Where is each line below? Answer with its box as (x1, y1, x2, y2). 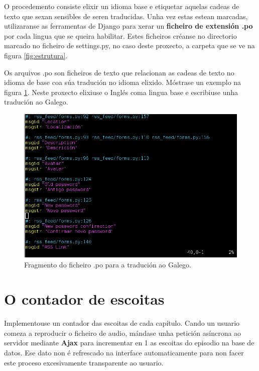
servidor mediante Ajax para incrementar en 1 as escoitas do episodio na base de (4, 337, 254, 348)
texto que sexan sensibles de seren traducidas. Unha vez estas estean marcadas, (4, 11, 248, 21)
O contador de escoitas (4, 289, 165, 309)
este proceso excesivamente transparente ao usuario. (4, 357, 164, 367)
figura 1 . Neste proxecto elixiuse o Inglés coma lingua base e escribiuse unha (4, 86, 238, 97)
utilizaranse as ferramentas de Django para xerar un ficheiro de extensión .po (4, 21, 253, 31)
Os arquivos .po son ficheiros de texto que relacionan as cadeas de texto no (4, 67, 234, 77)
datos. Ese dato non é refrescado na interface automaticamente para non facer (4, 347, 244, 358)
